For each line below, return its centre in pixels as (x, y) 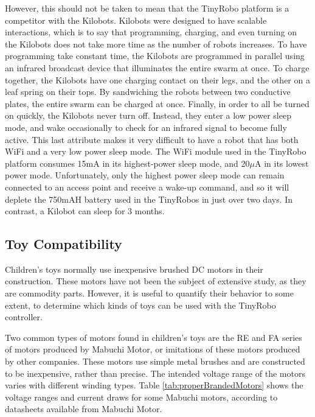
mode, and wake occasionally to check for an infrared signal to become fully (146, 127)
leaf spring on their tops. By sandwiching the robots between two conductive (148, 92)
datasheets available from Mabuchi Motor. (84, 409)
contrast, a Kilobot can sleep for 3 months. (85, 211)
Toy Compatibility (64, 244)
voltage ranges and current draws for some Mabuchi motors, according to (141, 397)
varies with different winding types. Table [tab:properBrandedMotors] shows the (154, 385)
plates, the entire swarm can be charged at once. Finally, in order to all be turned (157, 103)
